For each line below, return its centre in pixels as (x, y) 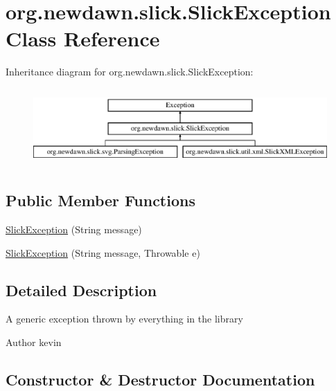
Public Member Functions (100, 200)
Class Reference (83, 38)
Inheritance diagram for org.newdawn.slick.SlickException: (130, 72)
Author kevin (34, 342)
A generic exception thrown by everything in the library (124, 319)
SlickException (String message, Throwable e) (103, 252)
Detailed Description (81, 290)
